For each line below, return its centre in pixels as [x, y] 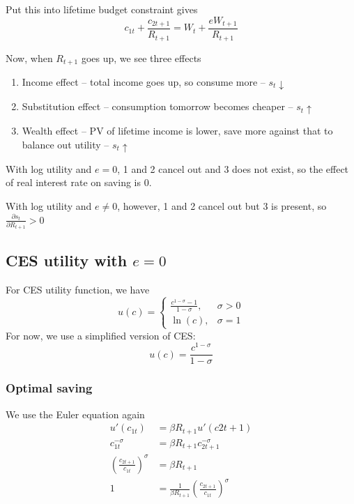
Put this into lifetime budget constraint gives [102, 9]
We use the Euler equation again [75, 414]
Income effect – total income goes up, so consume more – [144, 81]
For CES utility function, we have [78, 289]
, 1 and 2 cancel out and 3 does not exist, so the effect [233, 168]
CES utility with [67, 260]
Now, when [29, 58]
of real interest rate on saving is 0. [79, 182]
